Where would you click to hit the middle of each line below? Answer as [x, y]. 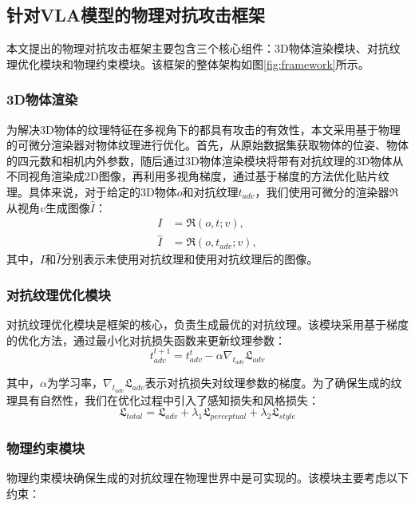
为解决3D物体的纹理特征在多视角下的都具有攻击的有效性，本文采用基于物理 [204, 129]
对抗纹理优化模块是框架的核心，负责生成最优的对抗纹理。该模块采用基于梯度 [207, 324]
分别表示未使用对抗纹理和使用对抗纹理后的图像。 [190, 259]
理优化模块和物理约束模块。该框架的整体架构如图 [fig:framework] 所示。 [188, 63]
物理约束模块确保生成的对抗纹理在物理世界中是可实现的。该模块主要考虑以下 [207, 478]
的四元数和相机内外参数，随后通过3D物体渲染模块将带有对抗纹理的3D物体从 [205, 160]
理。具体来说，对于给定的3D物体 [92, 191]
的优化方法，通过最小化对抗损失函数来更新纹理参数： [146, 340]
